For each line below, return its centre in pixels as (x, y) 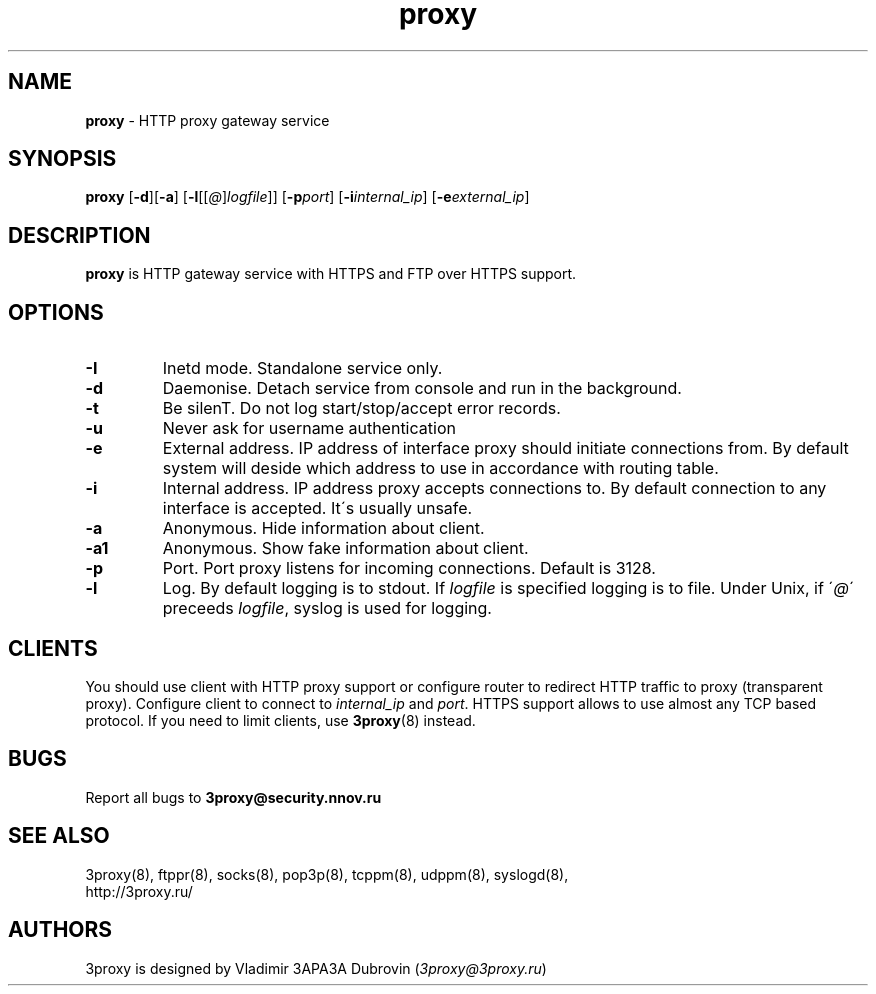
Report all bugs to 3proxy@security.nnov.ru (233, 797)
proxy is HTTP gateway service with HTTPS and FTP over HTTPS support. (331, 274)
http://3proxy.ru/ (139, 891)
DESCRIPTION (79, 235)
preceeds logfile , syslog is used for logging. (327, 608)
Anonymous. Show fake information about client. (345, 548)
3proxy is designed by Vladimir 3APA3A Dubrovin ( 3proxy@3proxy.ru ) (316, 968)
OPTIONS (56, 312)
